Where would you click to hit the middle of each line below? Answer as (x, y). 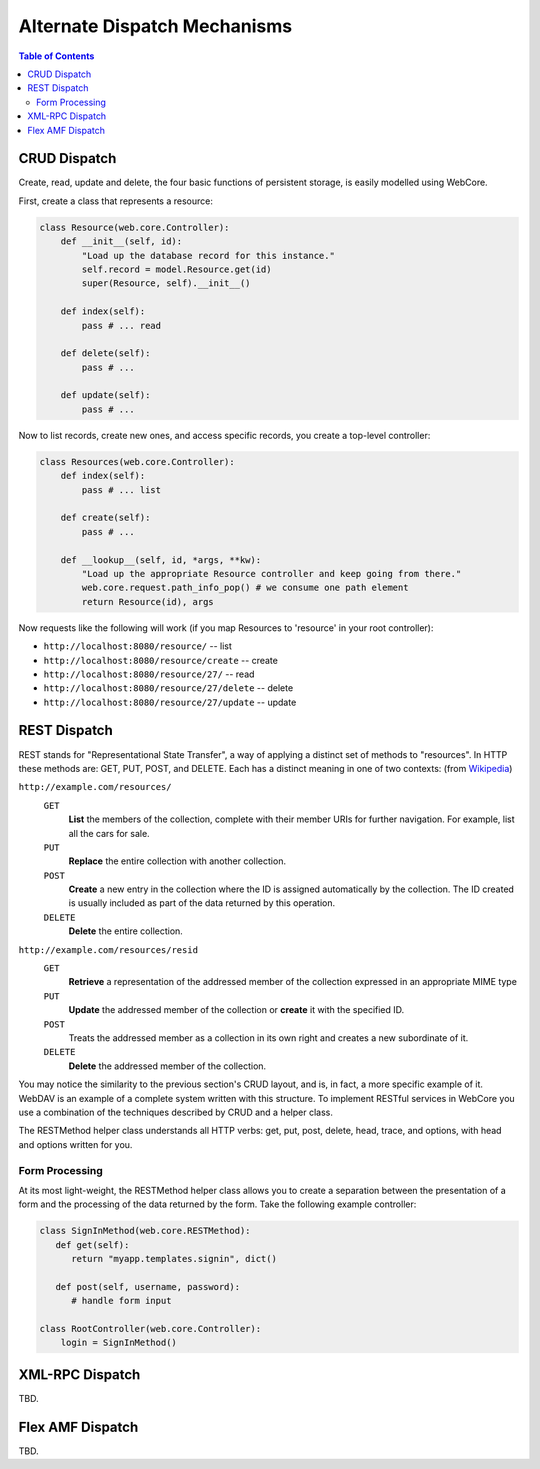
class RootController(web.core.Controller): (150, 1328)
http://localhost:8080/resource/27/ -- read (149, 674)
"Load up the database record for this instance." (208, 255)
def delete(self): (105, 353)
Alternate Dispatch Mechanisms (155, 26)
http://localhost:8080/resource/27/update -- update (170, 702)
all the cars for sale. (109, 833)
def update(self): (105, 395)
